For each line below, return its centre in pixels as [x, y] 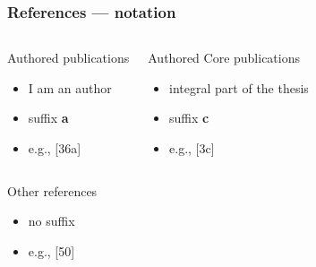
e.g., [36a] [55, 148]
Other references [52, 190]
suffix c [189, 118]
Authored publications [68, 58]
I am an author [70, 87]
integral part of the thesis [239, 87]
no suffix [51, 221]
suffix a [48, 118]
